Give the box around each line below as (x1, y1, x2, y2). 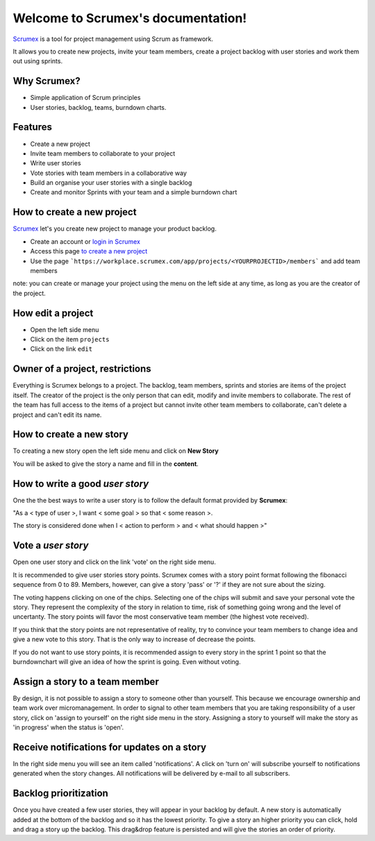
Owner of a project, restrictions (12, 363, 152, 375)
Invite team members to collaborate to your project (30, 149, 176, 158)
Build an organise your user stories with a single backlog (30, 178, 192, 187)
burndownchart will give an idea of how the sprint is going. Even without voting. (12, 657, 241, 666)
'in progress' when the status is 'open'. (12, 723, 124, 731)
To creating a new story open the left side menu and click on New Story (12, 447, 219, 455)
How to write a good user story (12, 478, 149, 490)
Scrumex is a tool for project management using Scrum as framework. (12, 35, 214, 43)
